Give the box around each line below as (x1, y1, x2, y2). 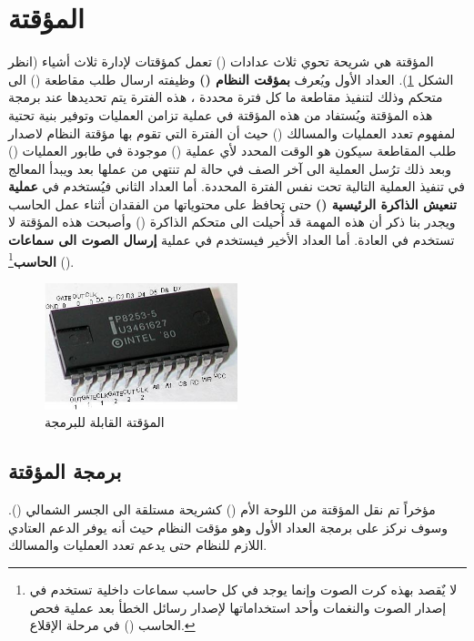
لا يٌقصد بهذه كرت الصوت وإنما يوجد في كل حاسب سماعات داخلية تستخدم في (29, 580, 458, 599)
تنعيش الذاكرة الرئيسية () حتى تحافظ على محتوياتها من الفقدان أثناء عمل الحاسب (8, 194, 457, 213)
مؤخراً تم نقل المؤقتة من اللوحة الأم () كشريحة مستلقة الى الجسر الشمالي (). (8, 500, 436, 519)
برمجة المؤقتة (8, 457, 122, 485)
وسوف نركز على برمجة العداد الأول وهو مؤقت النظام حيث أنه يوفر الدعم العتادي (8, 517, 448, 536)
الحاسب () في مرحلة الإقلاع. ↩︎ (29, 616, 196, 635)
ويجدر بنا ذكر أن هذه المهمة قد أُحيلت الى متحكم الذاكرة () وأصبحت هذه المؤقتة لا (8, 212, 456, 231)
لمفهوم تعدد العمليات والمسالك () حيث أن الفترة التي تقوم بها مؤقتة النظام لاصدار (8, 123, 456, 142)
